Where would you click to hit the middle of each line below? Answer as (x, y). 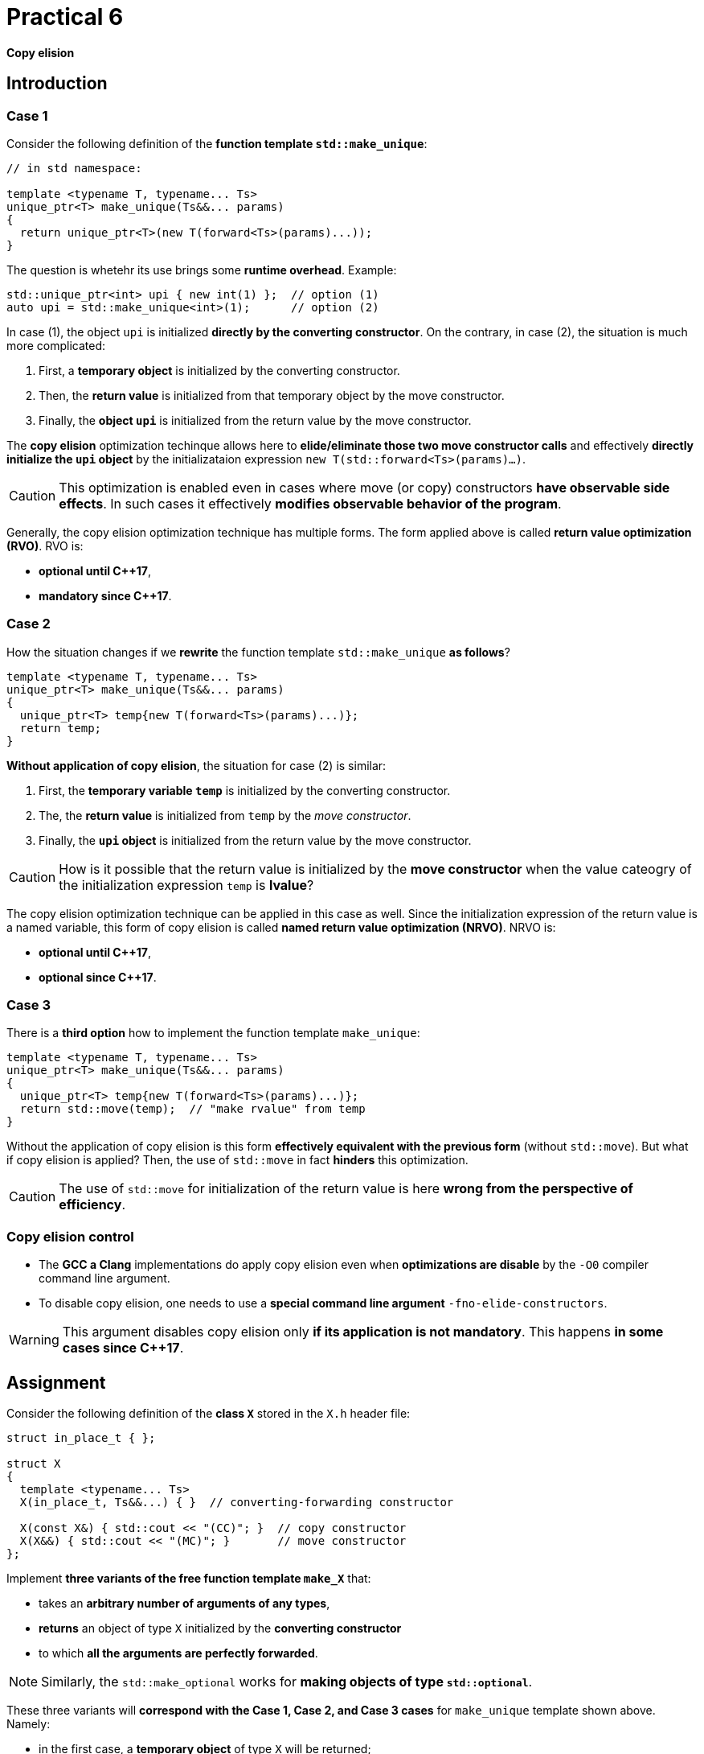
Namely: (29, 1724)
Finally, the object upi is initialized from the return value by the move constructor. (255, 420)
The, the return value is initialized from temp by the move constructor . (225, 815)
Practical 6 (65, 17)
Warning (34, 1340)
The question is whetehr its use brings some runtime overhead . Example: (202, 270)
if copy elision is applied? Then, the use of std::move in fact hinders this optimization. (237, 1160)
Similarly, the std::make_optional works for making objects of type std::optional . (287, 1682)
